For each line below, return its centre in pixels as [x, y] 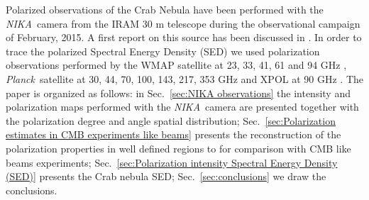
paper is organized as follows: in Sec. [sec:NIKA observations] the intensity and [178, 93]
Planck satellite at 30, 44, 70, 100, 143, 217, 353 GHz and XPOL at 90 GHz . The [185, 78]
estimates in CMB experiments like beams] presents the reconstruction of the [174, 134]
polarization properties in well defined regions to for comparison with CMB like [178, 148]
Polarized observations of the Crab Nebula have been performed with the [165, 9]
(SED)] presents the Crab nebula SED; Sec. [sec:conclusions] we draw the [166, 176]
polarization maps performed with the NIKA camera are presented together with [182, 107]
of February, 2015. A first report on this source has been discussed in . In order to [184, 37]
